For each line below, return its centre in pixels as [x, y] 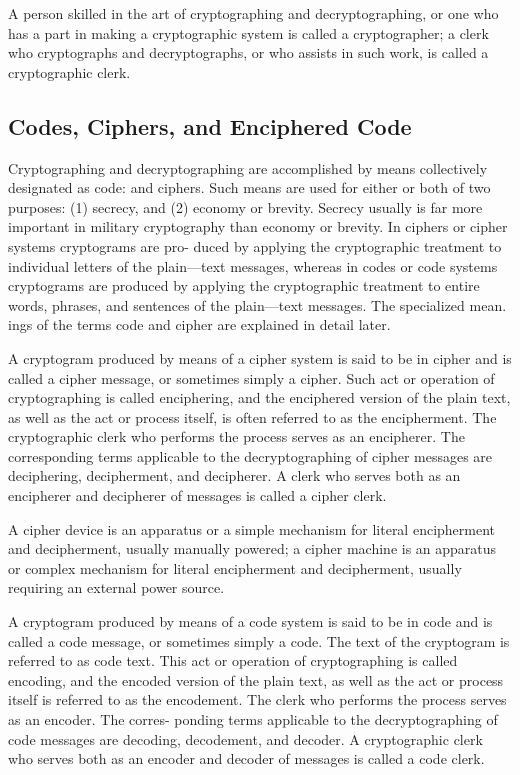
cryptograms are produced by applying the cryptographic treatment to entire [244, 285]
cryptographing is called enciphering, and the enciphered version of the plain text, [259, 397]
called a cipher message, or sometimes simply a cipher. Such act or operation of [251, 377]
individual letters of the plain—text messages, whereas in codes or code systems [253, 265]
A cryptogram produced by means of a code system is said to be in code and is [250, 621]
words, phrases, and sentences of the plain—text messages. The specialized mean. [257, 304]
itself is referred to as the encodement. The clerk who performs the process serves [257, 699]
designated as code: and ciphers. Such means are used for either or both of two [249, 187]
